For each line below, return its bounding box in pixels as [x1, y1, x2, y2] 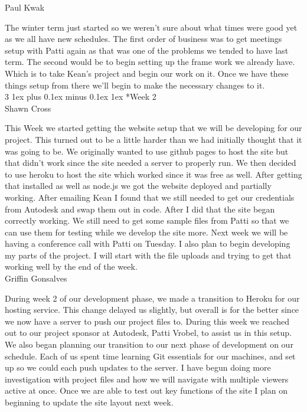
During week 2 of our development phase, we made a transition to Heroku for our [5, 292, 300, 304]
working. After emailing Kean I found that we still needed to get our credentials [5, 191, 295, 203]
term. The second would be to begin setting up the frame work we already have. [5, 55, 295, 68]
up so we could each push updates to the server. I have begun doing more [5, 361, 271, 374]
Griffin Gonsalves [5, 272, 67, 285]
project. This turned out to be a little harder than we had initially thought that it [5, 133, 302, 145]
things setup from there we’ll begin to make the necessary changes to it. [5, 79, 265, 91]
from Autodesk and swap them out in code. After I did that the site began [5, 202, 275, 215]
